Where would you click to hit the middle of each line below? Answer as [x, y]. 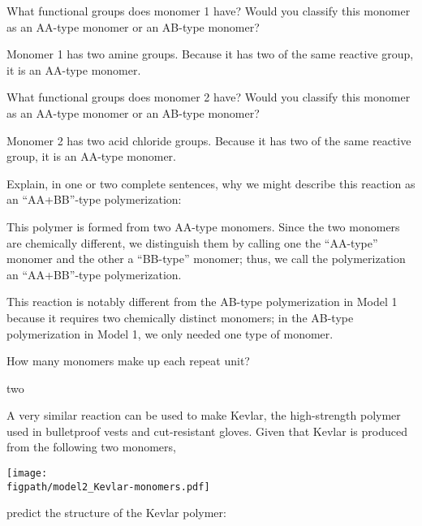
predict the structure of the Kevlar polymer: [116, 513]
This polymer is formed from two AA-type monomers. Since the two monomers [203, 226]
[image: [27, 474]
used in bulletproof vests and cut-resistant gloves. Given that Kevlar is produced [207, 431]
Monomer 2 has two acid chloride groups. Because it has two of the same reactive [209, 140]
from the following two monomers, [91, 447]
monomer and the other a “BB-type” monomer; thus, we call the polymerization [206, 259]
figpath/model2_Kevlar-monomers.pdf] [108, 487]
